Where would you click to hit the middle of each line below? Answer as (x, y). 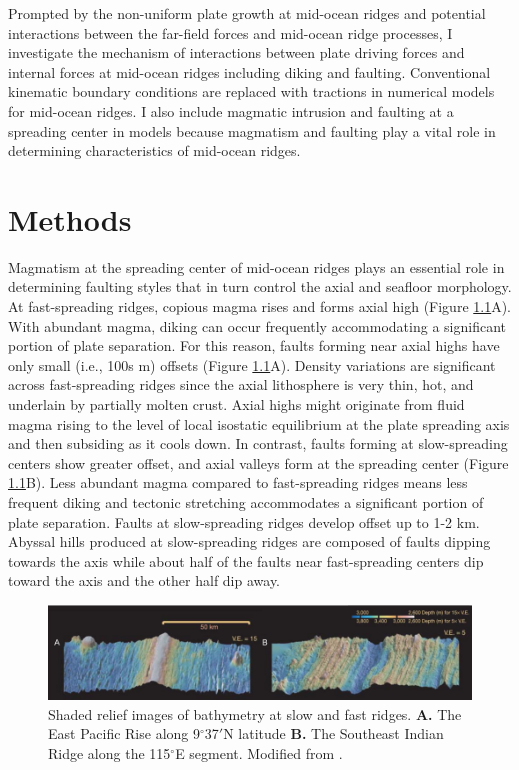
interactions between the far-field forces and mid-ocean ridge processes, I (230, 32)
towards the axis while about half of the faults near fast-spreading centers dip (246, 560)
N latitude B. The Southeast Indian (333, 733)
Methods (70, 218)
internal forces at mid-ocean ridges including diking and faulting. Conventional (249, 71)
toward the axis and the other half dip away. (144, 580)
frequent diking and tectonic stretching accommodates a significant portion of (246, 502)
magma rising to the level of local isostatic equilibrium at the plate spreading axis (259, 423)
